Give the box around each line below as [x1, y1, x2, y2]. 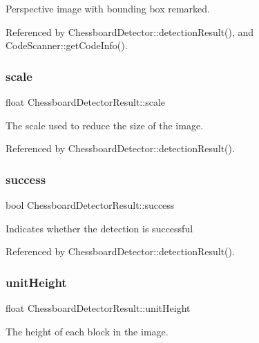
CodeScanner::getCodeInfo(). [6, 38, 128, 53]
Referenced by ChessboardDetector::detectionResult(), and [6, 24, 254, 39]
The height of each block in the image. [6, 324, 169, 338]
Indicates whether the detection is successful [6, 221, 193, 235]
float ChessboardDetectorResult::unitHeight [6, 301, 191, 315]
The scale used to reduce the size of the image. [6, 118, 204, 132]
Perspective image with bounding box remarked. [6, 1, 210, 15]
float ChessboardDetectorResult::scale [6, 95, 165, 109]
